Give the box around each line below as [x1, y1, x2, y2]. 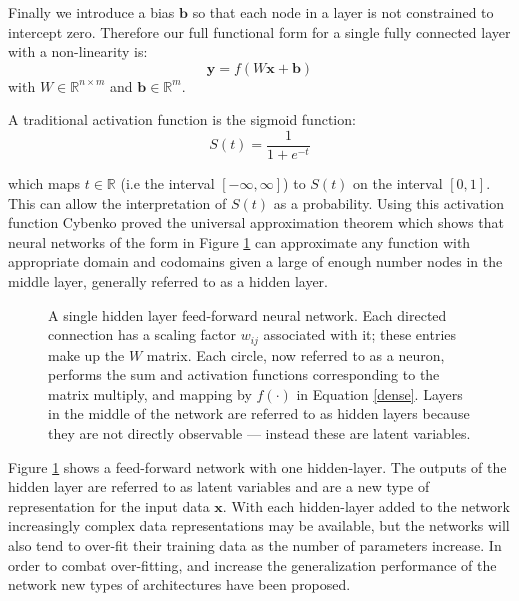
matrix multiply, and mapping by [48, 383, 252, 404]
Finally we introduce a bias [8, 2, 175, 22]
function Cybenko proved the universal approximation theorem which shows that [8, 212, 504, 233]
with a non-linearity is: [8, 41, 148, 62]
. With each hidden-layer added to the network [222, 495, 510, 516]
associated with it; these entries [263, 324, 457, 345]
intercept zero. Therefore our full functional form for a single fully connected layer [8, 21, 511, 42]
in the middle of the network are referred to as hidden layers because [48, 403, 470, 424]
